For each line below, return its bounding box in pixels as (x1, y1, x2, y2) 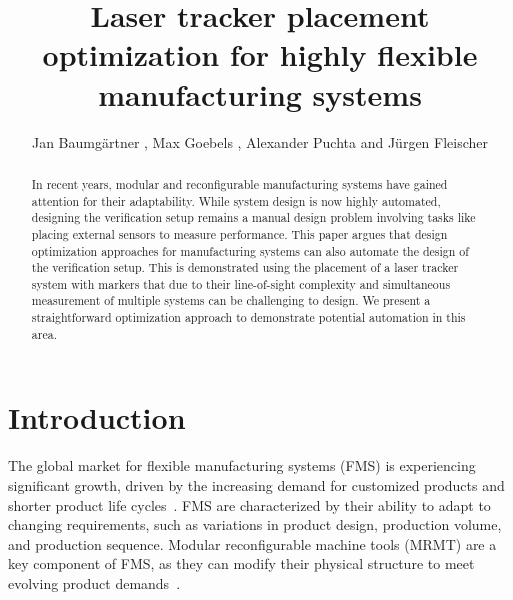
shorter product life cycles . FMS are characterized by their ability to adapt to (8, 494, 491, 515)
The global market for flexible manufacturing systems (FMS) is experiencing (8, 455, 476, 476)
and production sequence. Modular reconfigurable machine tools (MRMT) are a (8, 533, 497, 554)
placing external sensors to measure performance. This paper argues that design (31, 225, 448, 242)
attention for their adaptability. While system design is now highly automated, (31, 192, 441, 209)
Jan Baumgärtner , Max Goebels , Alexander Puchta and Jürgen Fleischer (31, 131, 489, 152)
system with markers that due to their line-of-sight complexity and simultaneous (31, 275, 451, 292)
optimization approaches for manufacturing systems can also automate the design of (31, 242, 469, 259)
